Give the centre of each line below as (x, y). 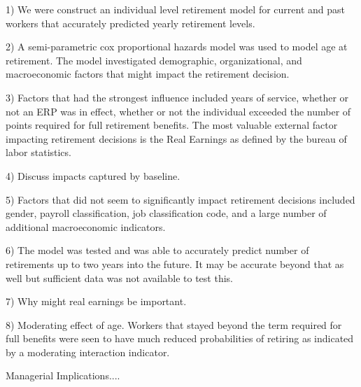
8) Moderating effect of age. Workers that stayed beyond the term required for (174, 324)
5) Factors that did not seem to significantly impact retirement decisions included (180, 199)
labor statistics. (38, 152)
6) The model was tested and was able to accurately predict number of (157, 250)
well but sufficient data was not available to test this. (119, 277)
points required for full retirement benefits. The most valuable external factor (172, 125)
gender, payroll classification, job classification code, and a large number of (166, 213)
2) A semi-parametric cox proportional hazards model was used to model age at (177, 47)
